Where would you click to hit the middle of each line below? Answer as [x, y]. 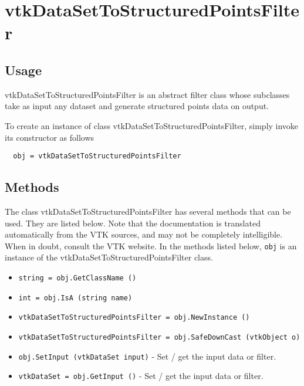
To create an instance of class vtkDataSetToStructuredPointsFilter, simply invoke [152, 125]
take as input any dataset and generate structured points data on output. [137, 106]
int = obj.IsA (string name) [75, 298]
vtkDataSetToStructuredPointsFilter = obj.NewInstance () [134, 318]
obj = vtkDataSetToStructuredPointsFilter [97, 156]
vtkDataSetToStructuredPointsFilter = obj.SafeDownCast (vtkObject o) [159, 337]
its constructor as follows [50, 137]
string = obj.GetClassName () [77, 278]
